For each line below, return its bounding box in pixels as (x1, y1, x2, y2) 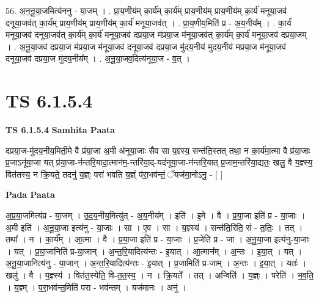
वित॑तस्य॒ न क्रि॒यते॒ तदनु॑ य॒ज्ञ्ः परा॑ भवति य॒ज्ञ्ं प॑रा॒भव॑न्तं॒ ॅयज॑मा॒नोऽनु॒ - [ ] (5, 167, 223, 180)
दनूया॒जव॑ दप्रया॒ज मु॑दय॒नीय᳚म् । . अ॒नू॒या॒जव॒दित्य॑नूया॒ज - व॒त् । (5, 52, 190, 65)
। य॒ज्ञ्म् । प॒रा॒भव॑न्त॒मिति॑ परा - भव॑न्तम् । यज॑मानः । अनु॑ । (5, 280, 186, 293)
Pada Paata (5, 188, 55, 201)
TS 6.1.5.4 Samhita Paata (5, 123, 116, 136)
